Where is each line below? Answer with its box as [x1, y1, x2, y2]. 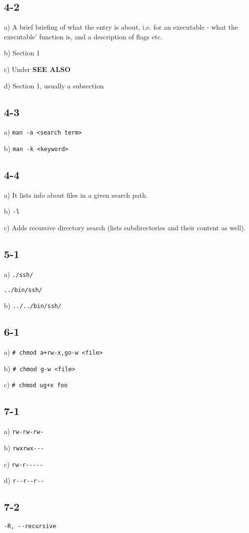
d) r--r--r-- [4, 475, 44, 485]
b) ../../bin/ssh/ [4, 300, 62, 310]
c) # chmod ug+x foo [4, 379, 68, 390]
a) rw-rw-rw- [4, 426, 44, 436]
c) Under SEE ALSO [4, 64, 71, 74]
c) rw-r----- [4, 459, 43, 469]
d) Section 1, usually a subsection [4, 80, 104, 90]
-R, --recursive [4, 523, 56, 530]
